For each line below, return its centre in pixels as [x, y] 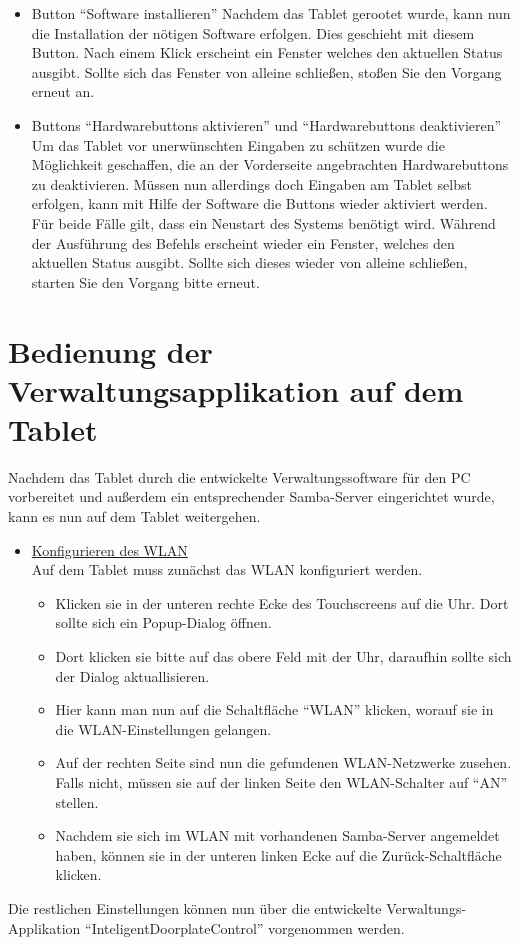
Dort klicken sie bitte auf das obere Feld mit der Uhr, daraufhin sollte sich [283, 655]
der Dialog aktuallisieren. [132, 675]
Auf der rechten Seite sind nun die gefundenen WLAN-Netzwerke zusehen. [283, 762]
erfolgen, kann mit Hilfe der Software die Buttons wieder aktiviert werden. [259, 203]
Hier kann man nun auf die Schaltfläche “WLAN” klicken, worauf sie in [274, 709]
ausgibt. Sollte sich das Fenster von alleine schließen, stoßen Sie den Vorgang [266, 71]
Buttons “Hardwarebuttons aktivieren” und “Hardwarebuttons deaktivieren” [266, 124]
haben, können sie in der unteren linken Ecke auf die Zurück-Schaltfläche [278, 854]
